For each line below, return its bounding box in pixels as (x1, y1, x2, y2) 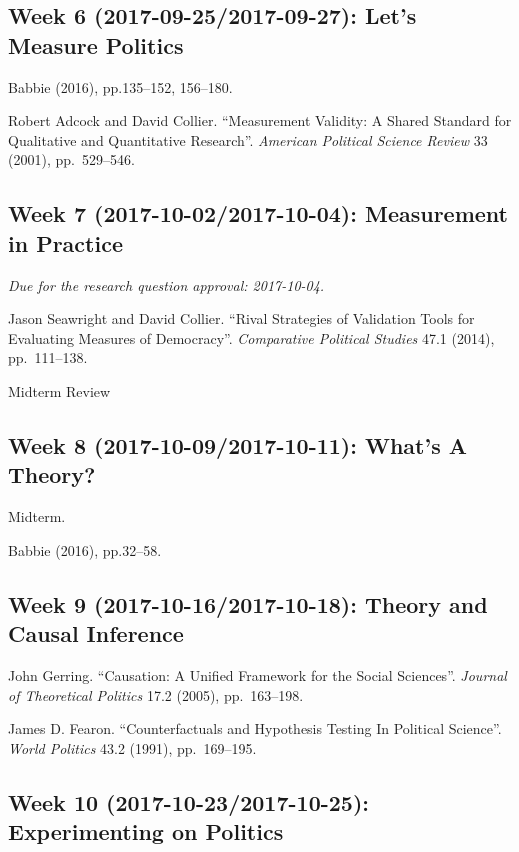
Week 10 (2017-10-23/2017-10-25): (8, 786, 369, 817)
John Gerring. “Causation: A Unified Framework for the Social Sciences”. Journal (8, 664, 507, 685)
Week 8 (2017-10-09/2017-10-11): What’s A (8, 429, 467, 460)
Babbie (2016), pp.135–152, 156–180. (8, 76, 233, 97)
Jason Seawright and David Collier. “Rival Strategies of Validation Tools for (8, 308, 475, 329)
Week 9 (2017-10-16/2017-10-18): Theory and (8, 588, 488, 619)
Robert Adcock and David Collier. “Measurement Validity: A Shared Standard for (8, 110, 512, 131)
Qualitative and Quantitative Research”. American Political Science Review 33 (8, 129, 488, 150)
